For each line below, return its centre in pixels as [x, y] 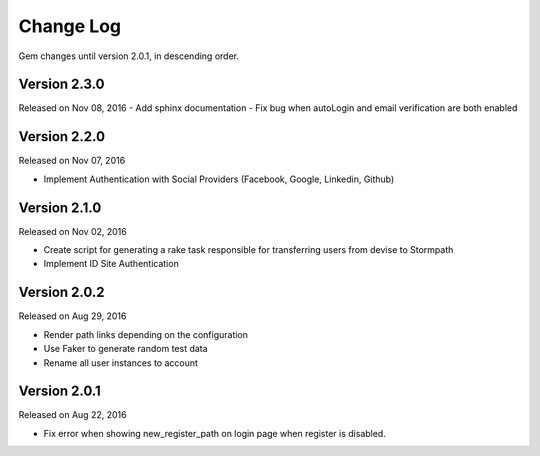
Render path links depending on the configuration [146, 334]
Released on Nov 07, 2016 [72, 161]
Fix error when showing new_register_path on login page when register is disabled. [215, 433]
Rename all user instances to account [121, 362]
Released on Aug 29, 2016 [72, 316]
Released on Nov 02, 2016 [72, 231]
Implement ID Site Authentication [111, 264]
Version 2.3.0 [61, 84]
